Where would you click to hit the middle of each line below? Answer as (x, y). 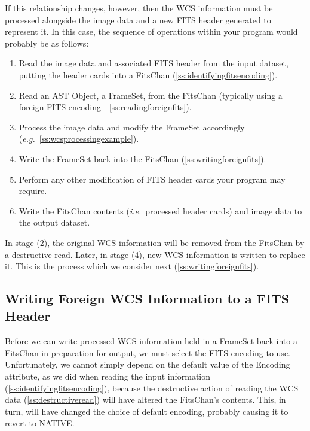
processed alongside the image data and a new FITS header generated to (138, 19)
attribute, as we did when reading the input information (108, 376)
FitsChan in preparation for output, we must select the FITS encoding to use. (148, 352)
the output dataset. (54, 222)
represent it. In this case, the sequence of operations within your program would (151, 31)
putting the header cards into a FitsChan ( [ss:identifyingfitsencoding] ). (148, 75)
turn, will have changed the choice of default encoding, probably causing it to (147, 411)
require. (33, 191)
